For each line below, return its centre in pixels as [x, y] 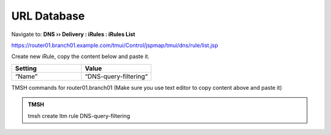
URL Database [48, 16]
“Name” [26, 76]
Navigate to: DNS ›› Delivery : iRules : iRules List [73, 34]
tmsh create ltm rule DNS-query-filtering [79, 115]
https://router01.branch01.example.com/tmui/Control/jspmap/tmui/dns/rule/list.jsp [115, 45]
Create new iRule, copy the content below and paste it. [81, 57]
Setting [26, 68]
